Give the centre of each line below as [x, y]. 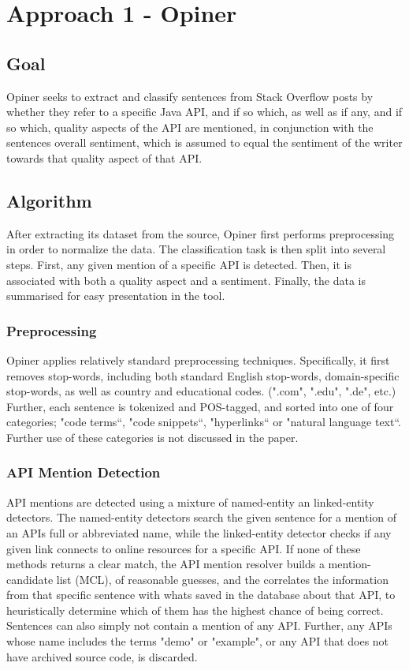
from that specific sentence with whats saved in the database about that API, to [201, 595]
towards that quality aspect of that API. [104, 157]
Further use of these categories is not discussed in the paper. [152, 437]
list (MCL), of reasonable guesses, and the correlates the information [222, 579]
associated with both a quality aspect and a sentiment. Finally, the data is [186, 280]
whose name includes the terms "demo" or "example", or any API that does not [198, 641]
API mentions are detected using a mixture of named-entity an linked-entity [190, 502]
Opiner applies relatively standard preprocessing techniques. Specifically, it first [198, 359]
